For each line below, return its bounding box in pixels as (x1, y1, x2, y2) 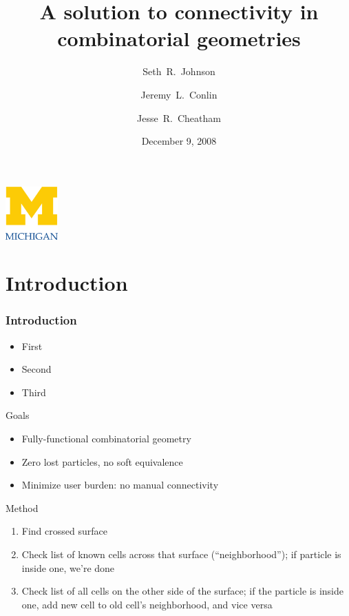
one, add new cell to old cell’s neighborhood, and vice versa (21, 597, 273, 611)
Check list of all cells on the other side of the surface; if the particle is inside (21, 584, 344, 598)
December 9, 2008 (141, 134, 217, 148)
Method (6, 500, 39, 515)
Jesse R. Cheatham (137, 110, 221, 125)
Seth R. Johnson (142, 64, 215, 79)
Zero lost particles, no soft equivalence (21, 454, 183, 469)
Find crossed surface (21, 524, 107, 538)
